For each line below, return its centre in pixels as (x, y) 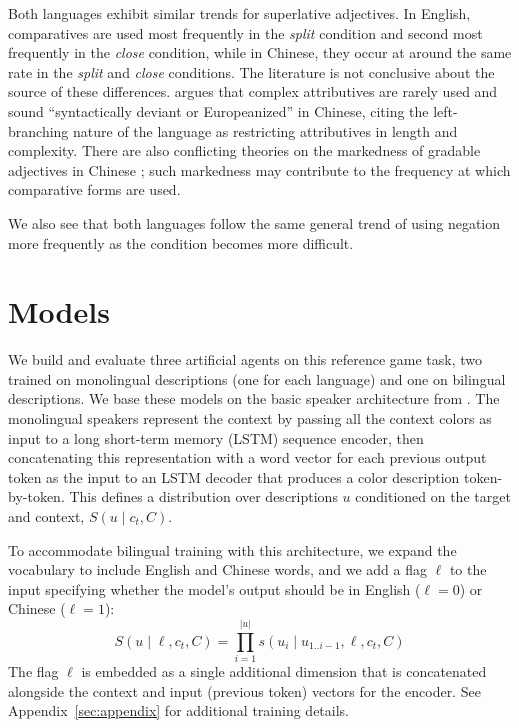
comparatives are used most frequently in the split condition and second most (245, 32)
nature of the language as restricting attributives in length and (265, 130)
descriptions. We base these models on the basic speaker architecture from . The (254, 398)
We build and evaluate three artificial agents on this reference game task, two (245, 359)
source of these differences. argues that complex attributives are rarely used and (253, 91)
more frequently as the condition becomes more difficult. (181, 242)
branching (38, 130)
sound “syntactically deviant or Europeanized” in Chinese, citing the (218, 110)
